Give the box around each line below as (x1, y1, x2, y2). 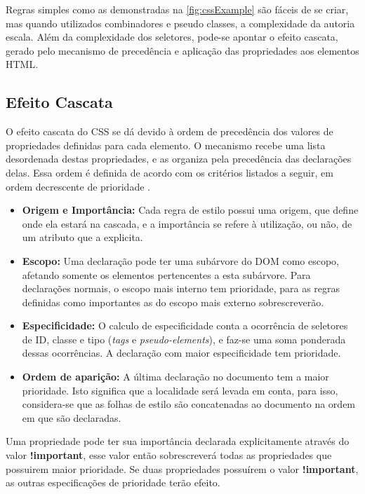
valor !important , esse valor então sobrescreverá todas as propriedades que (6, 448, 332, 462)
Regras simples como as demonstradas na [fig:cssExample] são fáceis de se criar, (6, 2, 349, 16)
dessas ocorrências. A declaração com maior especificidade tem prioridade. (22, 345, 341, 360)
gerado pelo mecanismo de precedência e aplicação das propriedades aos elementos (6, 43, 359, 57)
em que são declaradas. (22, 410, 121, 425)
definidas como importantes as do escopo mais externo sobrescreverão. (22, 294, 324, 309)
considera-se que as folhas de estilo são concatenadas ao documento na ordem (22, 397, 356, 411)
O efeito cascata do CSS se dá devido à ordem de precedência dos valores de (6, 124, 333, 139)
